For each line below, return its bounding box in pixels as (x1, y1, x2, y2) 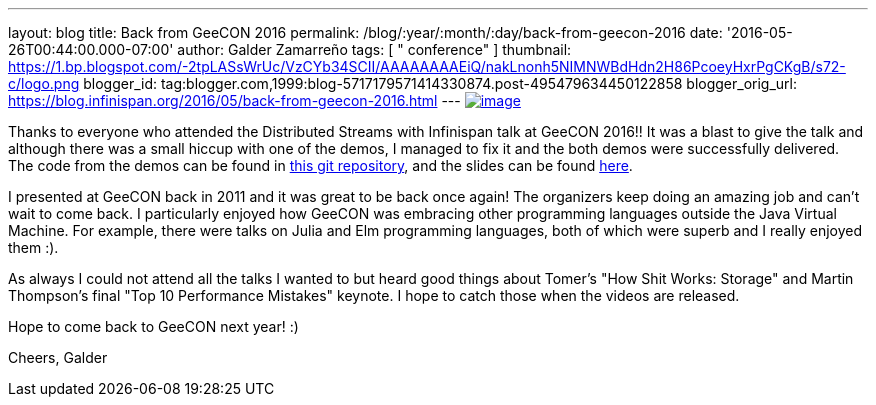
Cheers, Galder (8, 349, 108, 366)
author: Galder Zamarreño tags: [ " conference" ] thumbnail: (177, 41, 572, 58)
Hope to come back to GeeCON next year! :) (8, 318, 299, 335)
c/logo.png (8, 75, 80, 92)
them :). (8, 239, 59, 256)
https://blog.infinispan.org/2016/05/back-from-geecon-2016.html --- (8, 92, 461, 109)
